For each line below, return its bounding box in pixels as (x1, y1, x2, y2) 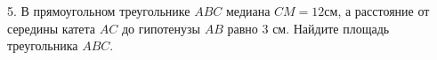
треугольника (7, 36, 78, 55)
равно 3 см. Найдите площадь (227, 19, 390, 37)
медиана (226, 2, 271, 19)
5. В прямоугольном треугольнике (7, 2, 190, 19)
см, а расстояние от (324, 2, 430, 19)
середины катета (7, 19, 96, 37)
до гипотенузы (121, 19, 201, 37)
